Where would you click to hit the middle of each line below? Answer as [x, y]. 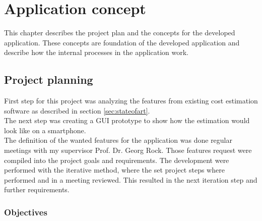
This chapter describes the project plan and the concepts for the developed [120, 33]
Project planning [49, 79]
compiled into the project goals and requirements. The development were [117, 160]
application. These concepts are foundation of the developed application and [122, 42]
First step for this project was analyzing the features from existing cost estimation [131, 101]
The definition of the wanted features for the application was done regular [118, 140]
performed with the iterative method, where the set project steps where [114, 170]
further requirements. [37, 189]
